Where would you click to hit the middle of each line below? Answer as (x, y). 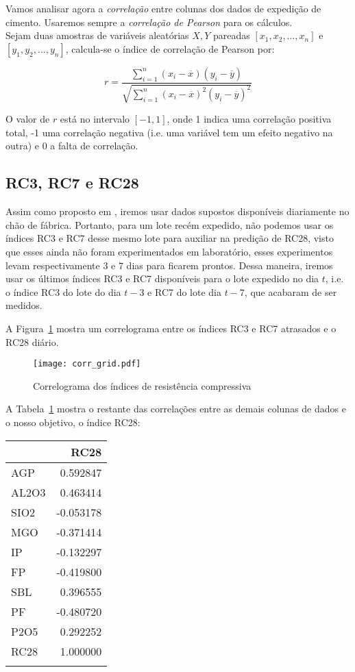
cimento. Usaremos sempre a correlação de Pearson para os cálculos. (149, 22)
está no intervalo (95, 119)
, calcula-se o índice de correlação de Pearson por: (170, 48)
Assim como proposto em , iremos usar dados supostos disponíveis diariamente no (177, 211)
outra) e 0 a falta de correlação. (72, 146)
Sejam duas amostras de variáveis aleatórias (97, 35)
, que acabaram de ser (291, 291)
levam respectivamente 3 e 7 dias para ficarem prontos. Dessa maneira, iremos (169, 265)
